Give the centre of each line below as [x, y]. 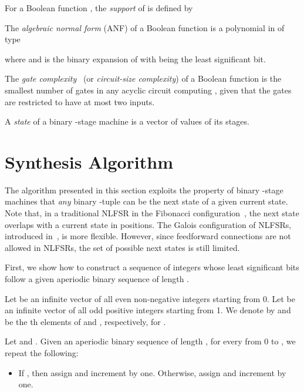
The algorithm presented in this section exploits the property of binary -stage [144, 190]
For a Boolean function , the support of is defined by [99, 8]
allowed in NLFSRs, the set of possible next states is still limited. [122, 247]
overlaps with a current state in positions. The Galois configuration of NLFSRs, [148, 224]
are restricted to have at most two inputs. [80, 101]
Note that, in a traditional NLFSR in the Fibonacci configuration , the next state [152, 213]
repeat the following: [42, 353]
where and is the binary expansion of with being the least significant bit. [135, 58]
